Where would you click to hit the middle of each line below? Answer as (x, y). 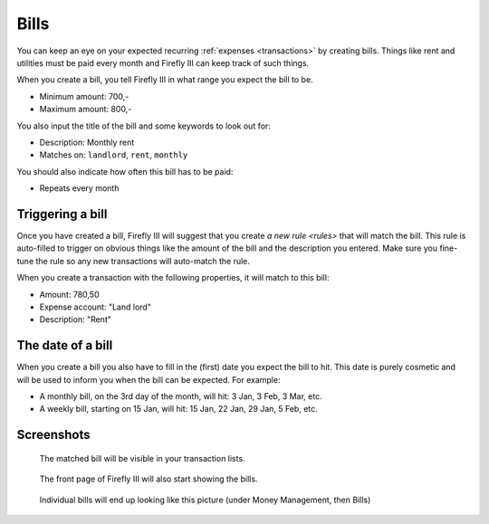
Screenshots (53, 435)
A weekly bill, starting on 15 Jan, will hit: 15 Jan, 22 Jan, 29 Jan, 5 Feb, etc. (179, 409)
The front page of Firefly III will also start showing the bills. (149, 479)
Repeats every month (79, 188)
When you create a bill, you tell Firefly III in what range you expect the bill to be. (165, 80)
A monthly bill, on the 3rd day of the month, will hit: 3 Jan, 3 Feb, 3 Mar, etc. (181, 396)
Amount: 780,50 (69, 294)
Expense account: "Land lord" (95, 307)
